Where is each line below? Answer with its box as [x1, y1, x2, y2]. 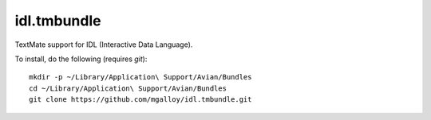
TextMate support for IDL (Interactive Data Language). [14, 40, 193, 49]
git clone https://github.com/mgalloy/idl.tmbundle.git [29, 95, 252, 104]
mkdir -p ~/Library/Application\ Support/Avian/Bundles [29, 72, 252, 82]
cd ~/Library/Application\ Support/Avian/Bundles [29, 83, 227, 93]
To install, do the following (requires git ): [14, 54, 148, 64]
